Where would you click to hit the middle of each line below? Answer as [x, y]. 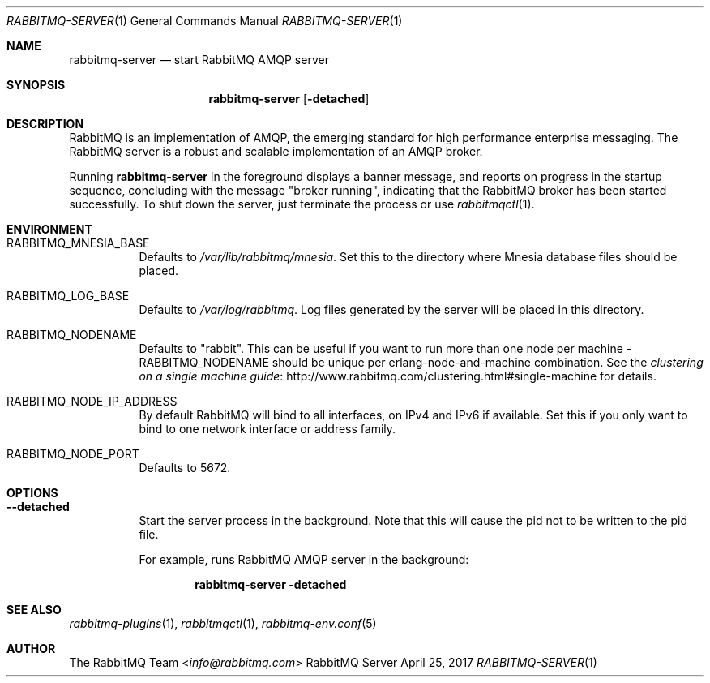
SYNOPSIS [36, 85]
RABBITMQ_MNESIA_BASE [78, 243]
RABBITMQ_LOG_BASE [68, 296]
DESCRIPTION [45, 124]
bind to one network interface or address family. [267, 429]
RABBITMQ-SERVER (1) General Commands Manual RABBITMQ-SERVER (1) [205, 21]
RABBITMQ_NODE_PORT [73, 454]
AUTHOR [31, 649]
